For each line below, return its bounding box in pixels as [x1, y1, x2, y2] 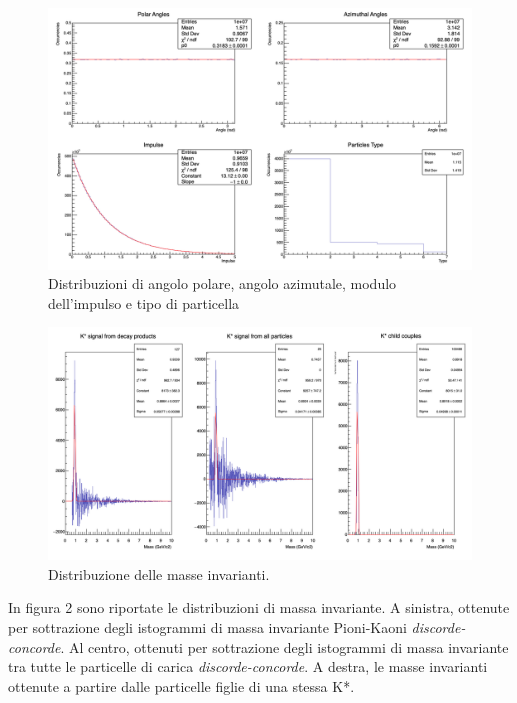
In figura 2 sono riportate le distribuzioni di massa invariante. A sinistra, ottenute [8, 597, 510, 618]
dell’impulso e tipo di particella [48, 292, 240, 313]
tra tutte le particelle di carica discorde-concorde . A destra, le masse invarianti [8, 656, 488, 677]
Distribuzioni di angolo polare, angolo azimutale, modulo [48, 273, 397, 294]
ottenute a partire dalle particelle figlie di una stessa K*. [8, 675, 355, 696]
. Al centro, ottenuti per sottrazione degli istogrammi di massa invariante [60, 636, 509, 657]
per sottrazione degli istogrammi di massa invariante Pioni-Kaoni [8, 616, 407, 637]
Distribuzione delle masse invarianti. [48, 563, 270, 584]
